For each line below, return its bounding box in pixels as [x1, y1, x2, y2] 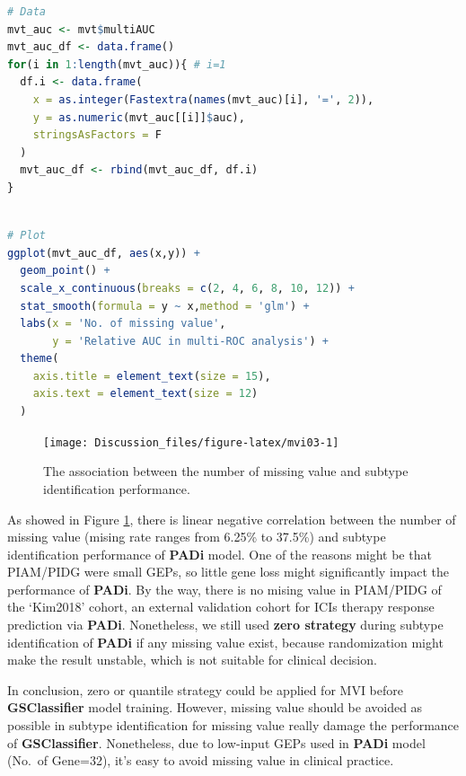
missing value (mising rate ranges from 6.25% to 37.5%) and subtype [7, 527, 386, 546]
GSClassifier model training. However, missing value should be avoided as [7, 698, 423, 717]
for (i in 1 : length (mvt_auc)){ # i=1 [7, 57, 226, 71]
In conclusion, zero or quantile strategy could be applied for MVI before [7, 680, 403, 699]
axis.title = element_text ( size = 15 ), [32, 369, 271, 383]
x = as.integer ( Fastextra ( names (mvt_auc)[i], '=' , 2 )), [32, 93, 374, 106]
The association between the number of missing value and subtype [43, 462, 409, 481]
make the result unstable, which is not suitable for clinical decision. [7, 650, 377, 669]
